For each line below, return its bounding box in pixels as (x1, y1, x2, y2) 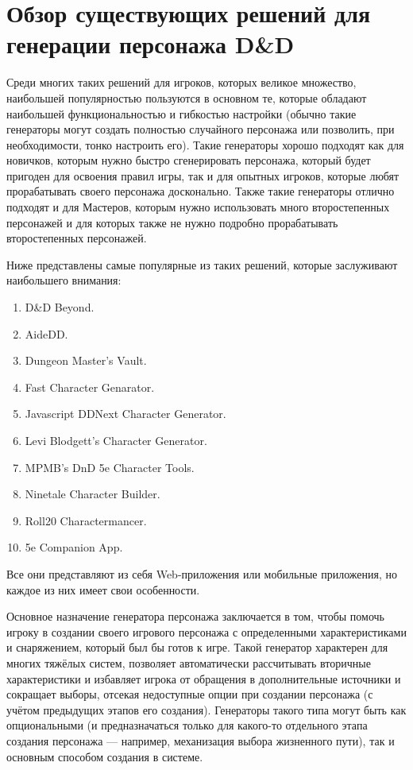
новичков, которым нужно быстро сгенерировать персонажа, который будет (6, 152, 371, 168)
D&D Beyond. (25, 299, 95, 315)
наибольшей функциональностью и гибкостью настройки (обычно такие (6, 105, 357, 122)
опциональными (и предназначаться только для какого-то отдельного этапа (6, 717, 368, 733)
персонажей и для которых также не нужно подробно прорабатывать (6, 214, 338, 230)
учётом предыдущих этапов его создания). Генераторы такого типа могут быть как (6, 701, 407, 718)
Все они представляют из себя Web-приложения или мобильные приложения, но (6, 565, 398, 582)
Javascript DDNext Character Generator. (25, 405, 226, 422)
